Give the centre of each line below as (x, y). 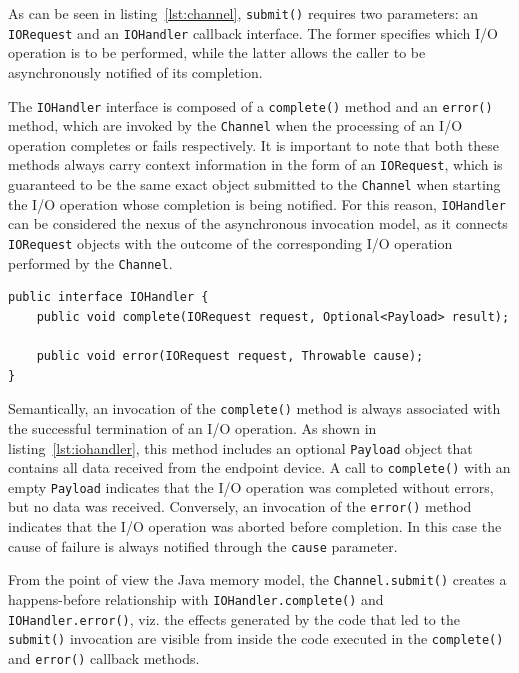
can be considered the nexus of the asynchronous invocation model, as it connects (258, 223)
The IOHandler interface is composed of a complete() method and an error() (250, 105)
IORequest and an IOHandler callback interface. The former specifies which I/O (253, 32)
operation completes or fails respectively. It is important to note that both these (253, 144)
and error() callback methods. (104, 658)
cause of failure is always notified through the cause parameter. (203, 545)
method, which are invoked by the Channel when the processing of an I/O (235, 125)
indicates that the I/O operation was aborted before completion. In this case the (255, 526)
